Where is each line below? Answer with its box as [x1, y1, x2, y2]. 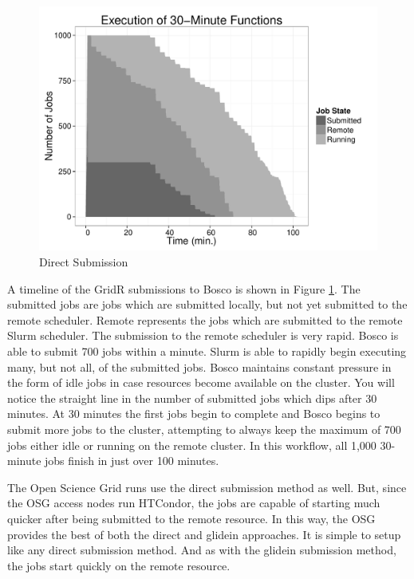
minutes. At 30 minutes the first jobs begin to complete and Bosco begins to [7, 405, 380, 422]
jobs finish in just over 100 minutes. [45, 452, 219, 469]
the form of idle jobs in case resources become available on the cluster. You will [7, 374, 395, 391]
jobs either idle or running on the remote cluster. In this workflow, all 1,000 [7, 436, 377, 453]
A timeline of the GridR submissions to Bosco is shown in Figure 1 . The [7, 280, 361, 297]
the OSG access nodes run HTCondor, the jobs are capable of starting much [7, 494, 380, 511]
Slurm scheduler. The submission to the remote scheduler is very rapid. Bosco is [7, 327, 399, 344]
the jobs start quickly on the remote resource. [7, 557, 231, 573]
